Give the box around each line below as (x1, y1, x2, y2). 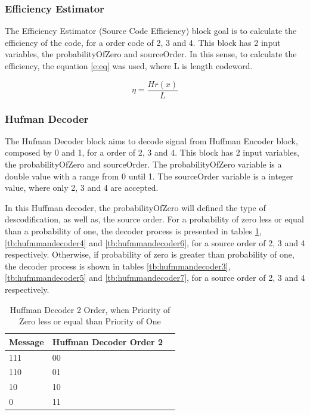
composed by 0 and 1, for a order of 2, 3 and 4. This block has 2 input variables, (5, 146, 299, 159)
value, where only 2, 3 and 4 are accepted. (5, 181, 159, 194)
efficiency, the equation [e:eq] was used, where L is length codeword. (5, 60, 253, 72)
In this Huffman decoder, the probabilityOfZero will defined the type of (5, 201, 266, 213)
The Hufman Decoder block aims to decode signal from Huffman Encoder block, (5, 134, 298, 147)
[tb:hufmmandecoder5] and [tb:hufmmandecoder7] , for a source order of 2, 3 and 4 (5, 271, 305, 284)
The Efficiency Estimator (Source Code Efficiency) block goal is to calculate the (5, 24, 297, 37)
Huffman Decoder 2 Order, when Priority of (10, 303, 170, 315)
